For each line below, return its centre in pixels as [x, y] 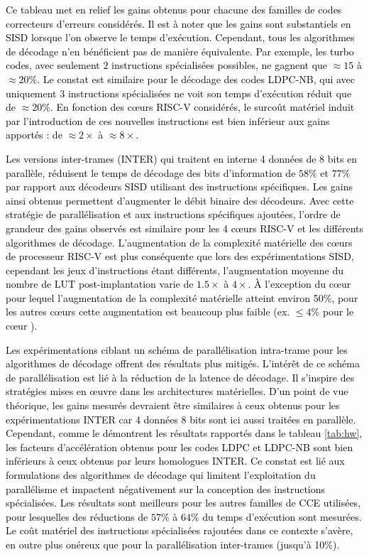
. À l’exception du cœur [299, 284]
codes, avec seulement [53, 65]
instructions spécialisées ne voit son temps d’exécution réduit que [210, 93]
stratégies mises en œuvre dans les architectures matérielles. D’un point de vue [177, 391]
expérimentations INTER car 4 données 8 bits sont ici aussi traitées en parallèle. [181, 419]
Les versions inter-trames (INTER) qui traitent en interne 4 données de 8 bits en [182, 158]
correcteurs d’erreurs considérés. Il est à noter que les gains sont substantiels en [178, 23]
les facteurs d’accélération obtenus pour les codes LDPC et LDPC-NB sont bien [180, 447]
